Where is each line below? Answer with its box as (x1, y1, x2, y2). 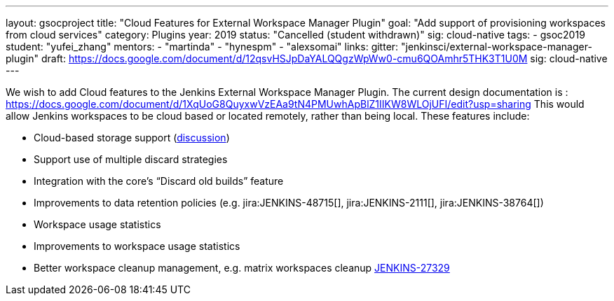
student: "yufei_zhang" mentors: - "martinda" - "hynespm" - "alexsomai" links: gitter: (6, 41, 399, 52)
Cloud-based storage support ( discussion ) (34, 132, 230, 143)
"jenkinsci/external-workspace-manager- (401, 41, 592, 52)
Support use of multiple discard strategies (34, 153, 228, 165)
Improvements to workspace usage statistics (34, 240, 240, 252)
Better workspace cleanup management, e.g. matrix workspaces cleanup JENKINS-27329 (34, 262, 450, 274)
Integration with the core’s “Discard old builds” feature (34, 175, 284, 187)
